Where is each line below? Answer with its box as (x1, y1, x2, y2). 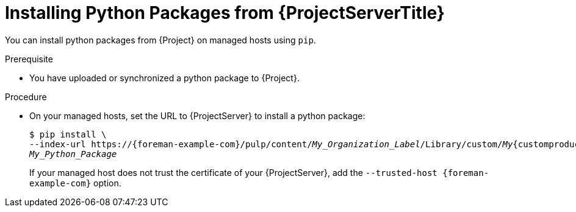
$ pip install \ (29, 129, 107, 139)
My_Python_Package (29, 148, 117, 159)
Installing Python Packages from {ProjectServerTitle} (5, 2, 445, 23)
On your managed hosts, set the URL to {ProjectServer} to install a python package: (29, 110, 365, 121)
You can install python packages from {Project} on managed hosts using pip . (5, 34, 316, 45)
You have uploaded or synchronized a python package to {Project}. (29, 72, 300, 83)
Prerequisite (5, 53, 53, 64)
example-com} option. (29, 177, 121, 188)
